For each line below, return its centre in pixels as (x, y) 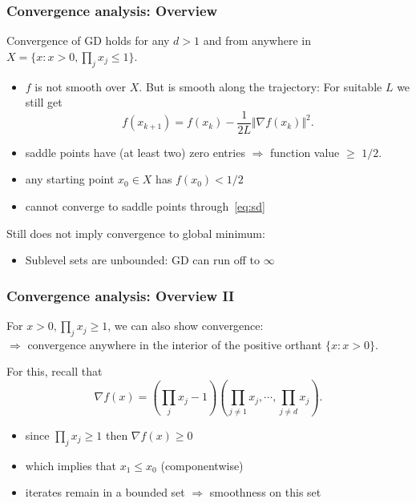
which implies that (71, 465)
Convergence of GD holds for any (88, 40)
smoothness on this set (265, 492)
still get (44, 102)
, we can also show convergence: (186, 326)
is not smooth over (81, 86)
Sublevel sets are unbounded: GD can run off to (143, 260)
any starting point (70, 179)
